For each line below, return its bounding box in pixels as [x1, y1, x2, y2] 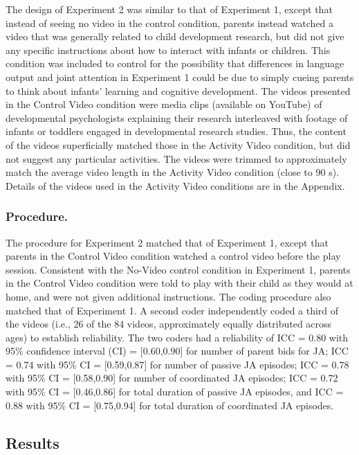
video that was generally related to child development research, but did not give [6, 29, 344, 44]
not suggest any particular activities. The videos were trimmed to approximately [6, 151, 347, 166]
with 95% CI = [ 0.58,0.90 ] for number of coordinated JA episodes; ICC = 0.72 [6, 371, 338, 385]
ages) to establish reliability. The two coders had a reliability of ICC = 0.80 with [6, 330, 349, 344]
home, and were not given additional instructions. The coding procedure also [6, 289, 331, 303]
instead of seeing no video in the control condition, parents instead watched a [6, 15, 334, 30]
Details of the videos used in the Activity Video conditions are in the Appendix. [6, 178, 345, 193]
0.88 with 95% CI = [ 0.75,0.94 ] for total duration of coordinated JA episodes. [6, 398, 334, 412]
